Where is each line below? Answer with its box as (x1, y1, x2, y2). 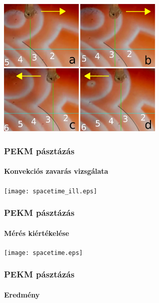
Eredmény (4, 289, 40, 299)
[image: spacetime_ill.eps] (4, 187, 97, 195)
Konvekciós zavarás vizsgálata (4, 166, 108, 176)
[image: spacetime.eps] (4, 249, 83, 256)
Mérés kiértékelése (4, 227, 69, 238)
